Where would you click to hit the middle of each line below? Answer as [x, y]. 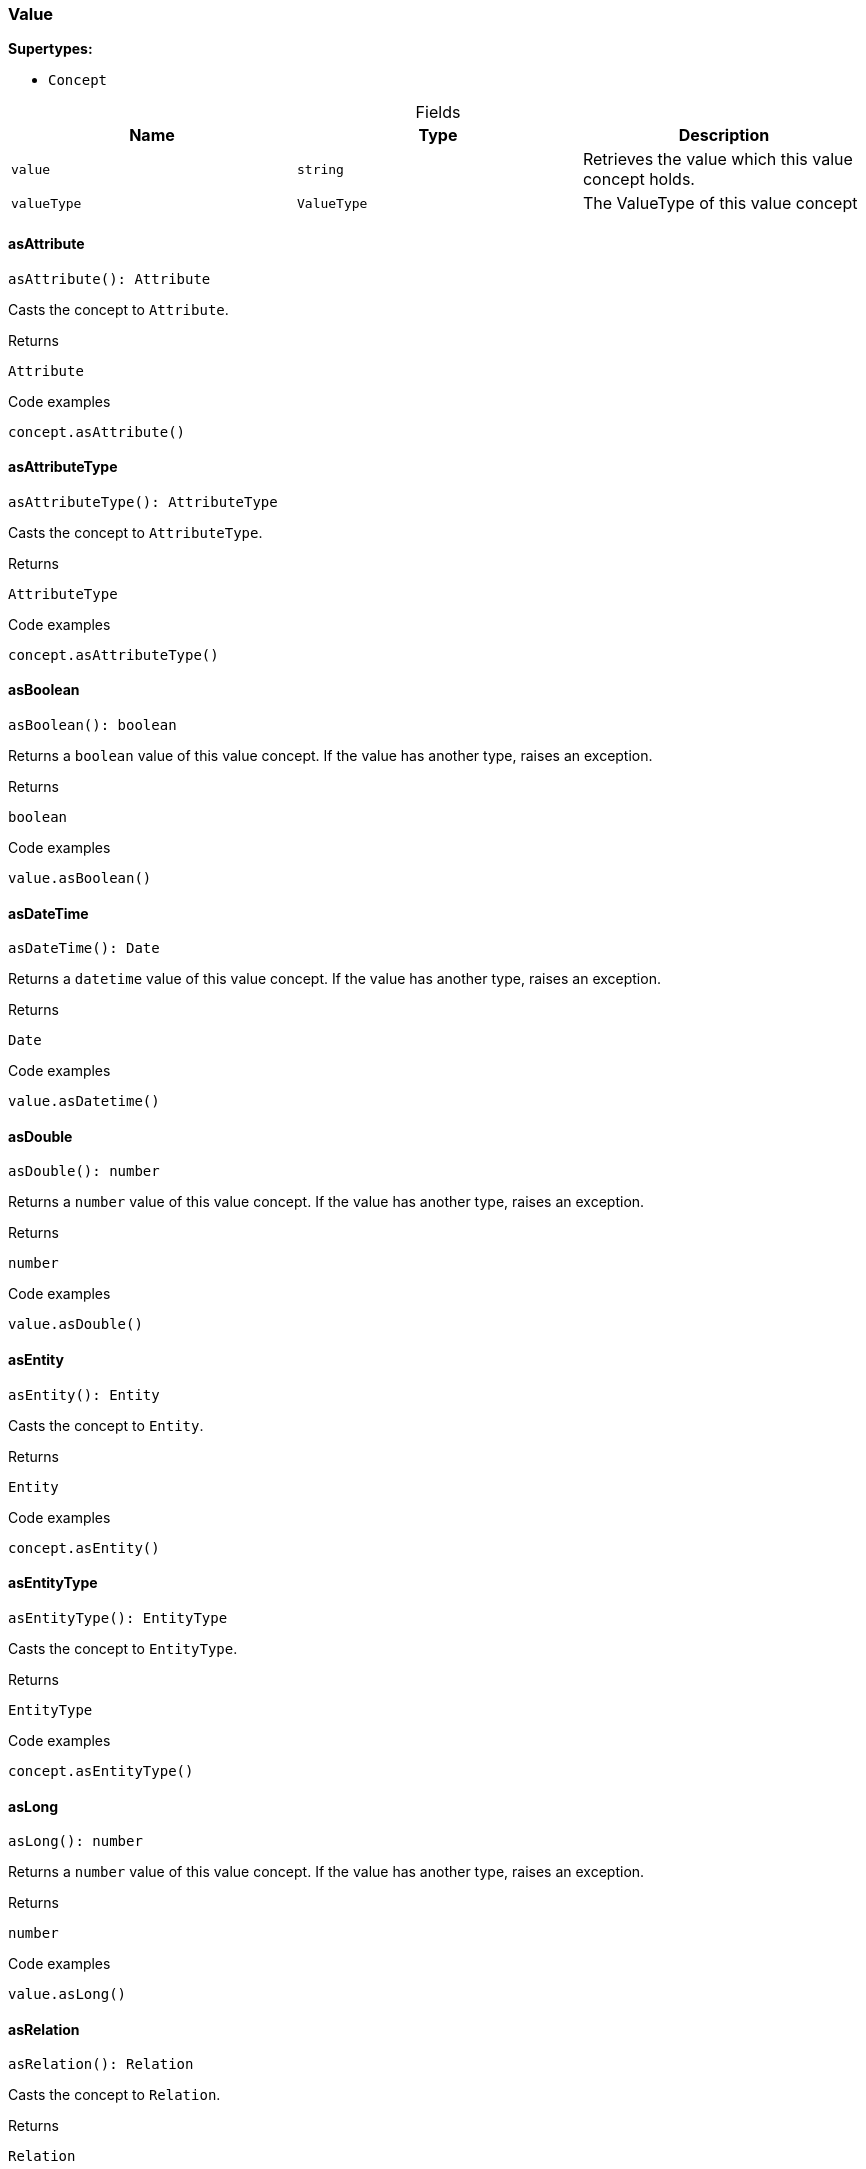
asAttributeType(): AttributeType [143, 501]
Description [724, 135]
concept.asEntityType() [101, 1770]
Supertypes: [50, 49]
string [320, 169]
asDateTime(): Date [84, 948]
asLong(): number [75, 1841]
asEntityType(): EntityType [118, 1617]
